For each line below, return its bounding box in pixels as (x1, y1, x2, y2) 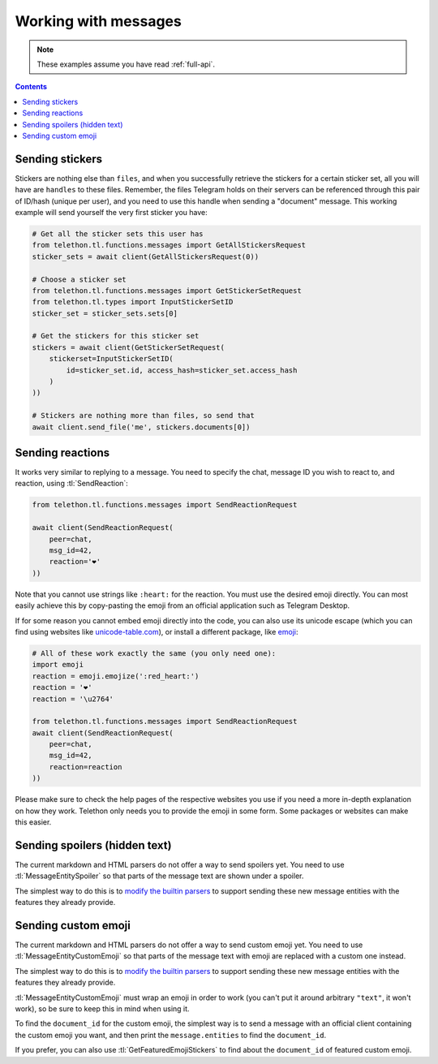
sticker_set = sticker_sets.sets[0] (32, 308, 178, 318)
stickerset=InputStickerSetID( (49, 354, 174, 364)
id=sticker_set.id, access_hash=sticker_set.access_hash (66, 365, 298, 375)
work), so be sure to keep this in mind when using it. (15, 1003, 190, 1014)
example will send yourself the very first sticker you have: (15, 207, 208, 217)
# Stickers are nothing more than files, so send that (32, 411, 255, 420)
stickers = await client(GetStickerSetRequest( (32, 342, 225, 352)
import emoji (32, 660, 84, 670)
